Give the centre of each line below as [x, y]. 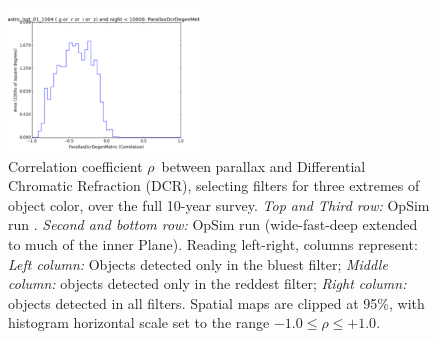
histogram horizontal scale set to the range [139, 322]
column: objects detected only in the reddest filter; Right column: [207, 283]
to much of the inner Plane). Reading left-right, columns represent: [213, 243]
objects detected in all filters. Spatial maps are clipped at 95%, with [216, 302]
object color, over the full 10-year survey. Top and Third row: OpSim [219, 204]
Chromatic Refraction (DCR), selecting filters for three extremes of [214, 185]
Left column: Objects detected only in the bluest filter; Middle [198, 263]
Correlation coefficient [75, 165]
